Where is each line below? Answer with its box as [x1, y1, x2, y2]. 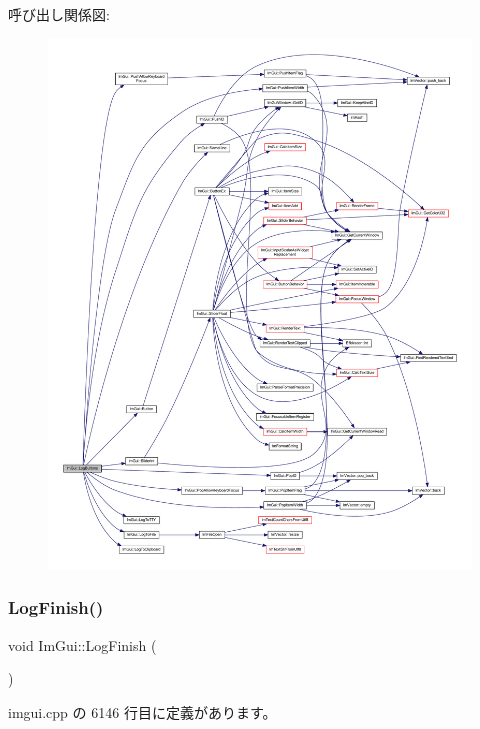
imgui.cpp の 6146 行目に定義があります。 [8, 701, 277, 722]
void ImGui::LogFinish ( [8, 634, 157, 655]
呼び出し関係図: [8, 4, 110, 24]
